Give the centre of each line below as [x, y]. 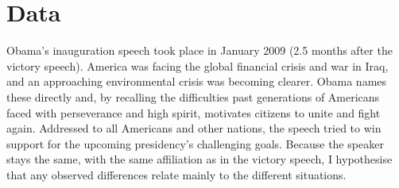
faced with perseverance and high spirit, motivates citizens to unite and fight [194, 112]
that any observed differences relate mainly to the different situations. [176, 174]
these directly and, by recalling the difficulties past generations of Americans [193, 96]
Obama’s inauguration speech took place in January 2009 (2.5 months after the [199, 50]
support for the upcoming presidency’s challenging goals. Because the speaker [195, 143]
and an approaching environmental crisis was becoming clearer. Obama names [197, 81]
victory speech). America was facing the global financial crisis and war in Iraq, [198, 65]
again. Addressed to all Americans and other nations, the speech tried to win [194, 128]
